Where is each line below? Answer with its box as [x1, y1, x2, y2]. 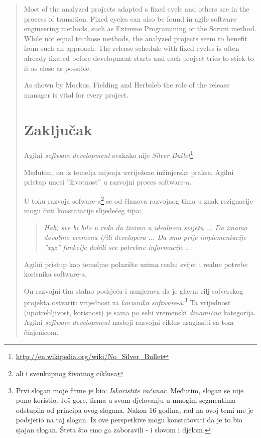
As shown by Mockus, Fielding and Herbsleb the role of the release [24, 79, 230, 90]
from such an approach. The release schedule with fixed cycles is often [24, 43, 239, 53]
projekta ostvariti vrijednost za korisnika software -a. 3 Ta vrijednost [24, 296, 231, 307]
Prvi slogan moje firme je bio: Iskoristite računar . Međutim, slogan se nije [16, 385, 244, 395]
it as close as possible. [24, 62, 91, 73]
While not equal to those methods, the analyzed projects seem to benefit [24, 33, 247, 43]
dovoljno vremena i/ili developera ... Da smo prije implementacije [44, 232, 246, 242]
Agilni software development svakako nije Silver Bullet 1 [24, 148, 193, 160]
